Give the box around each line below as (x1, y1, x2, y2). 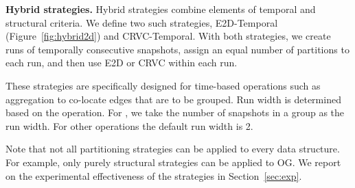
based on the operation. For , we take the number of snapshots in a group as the (5, 105, 345, 120)
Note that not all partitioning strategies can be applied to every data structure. (5, 142, 340, 156)
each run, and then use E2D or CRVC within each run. (5, 55, 238, 70)
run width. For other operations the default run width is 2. (5, 118, 253, 133)
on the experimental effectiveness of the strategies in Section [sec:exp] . (5, 168, 302, 183)
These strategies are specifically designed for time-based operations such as (5, 78, 321, 92)
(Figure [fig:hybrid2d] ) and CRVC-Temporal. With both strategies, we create (5, 29, 331, 43)
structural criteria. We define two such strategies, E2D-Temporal (5, 15, 278, 29)
